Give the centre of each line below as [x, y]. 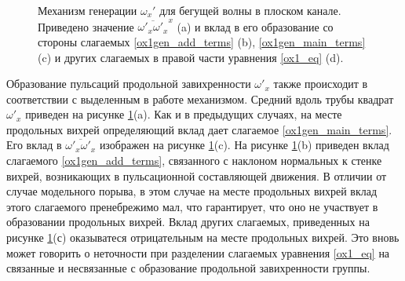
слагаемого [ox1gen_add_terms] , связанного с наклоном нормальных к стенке [194, 161]
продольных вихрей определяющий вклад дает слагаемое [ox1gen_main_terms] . [199, 129]
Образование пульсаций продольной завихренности [129, 84]
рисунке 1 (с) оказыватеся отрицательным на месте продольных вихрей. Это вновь [203, 237]
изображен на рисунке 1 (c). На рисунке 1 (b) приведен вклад [244, 145]
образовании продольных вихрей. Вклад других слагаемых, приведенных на [188, 222]
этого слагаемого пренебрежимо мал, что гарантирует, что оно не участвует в [192, 206]
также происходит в [321, 84]
